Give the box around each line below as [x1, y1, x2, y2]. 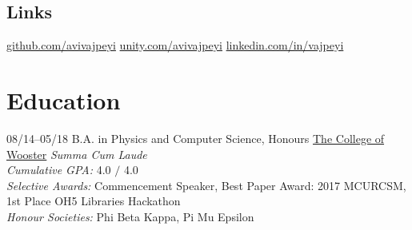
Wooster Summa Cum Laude [6, 145, 147, 162]
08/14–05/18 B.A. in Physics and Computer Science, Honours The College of [6, 129, 385, 146]
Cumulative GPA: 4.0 [6, 161, 111, 178]
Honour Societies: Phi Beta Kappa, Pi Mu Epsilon [6, 208, 254, 224]
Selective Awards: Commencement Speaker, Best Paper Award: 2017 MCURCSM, [6, 176, 406, 193]
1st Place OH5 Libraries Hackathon [6, 192, 181, 209]
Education [6, 83, 121, 116]
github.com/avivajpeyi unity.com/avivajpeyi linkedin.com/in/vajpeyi [6, 37, 344, 54]
